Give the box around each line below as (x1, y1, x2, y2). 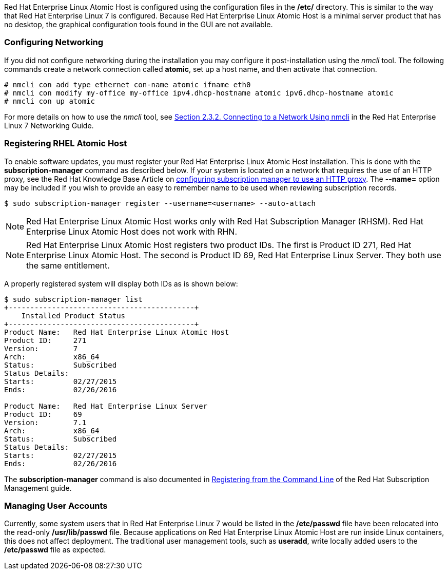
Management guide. (4, 483, 72, 492)
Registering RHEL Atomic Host (4, 138, 127, 149)
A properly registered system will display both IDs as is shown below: (4, 279, 238, 288)
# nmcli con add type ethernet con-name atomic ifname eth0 (4, 80, 251, 89)
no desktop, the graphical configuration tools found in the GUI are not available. (4, 20, 273, 29)
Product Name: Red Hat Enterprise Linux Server (4, 401, 208, 410)
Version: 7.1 (4, 418, 87, 427)
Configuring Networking (4, 37, 104, 48)
